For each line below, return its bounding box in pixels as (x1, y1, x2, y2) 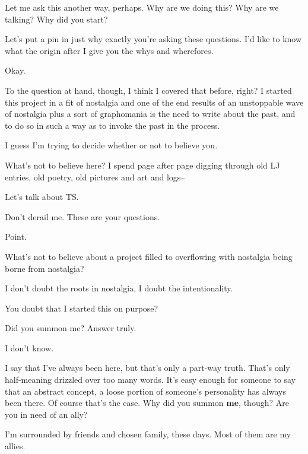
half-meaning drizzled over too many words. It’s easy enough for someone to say (5, 373, 296, 386)
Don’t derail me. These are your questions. (5, 210, 160, 223)
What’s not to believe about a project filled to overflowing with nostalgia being (5, 250, 293, 262)
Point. (5, 230, 27, 243)
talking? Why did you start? (5, 12, 108, 25)
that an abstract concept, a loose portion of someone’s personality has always (5, 385, 286, 397)
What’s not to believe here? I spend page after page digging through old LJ (5, 158, 280, 171)
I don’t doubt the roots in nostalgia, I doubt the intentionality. (5, 282, 233, 294)
